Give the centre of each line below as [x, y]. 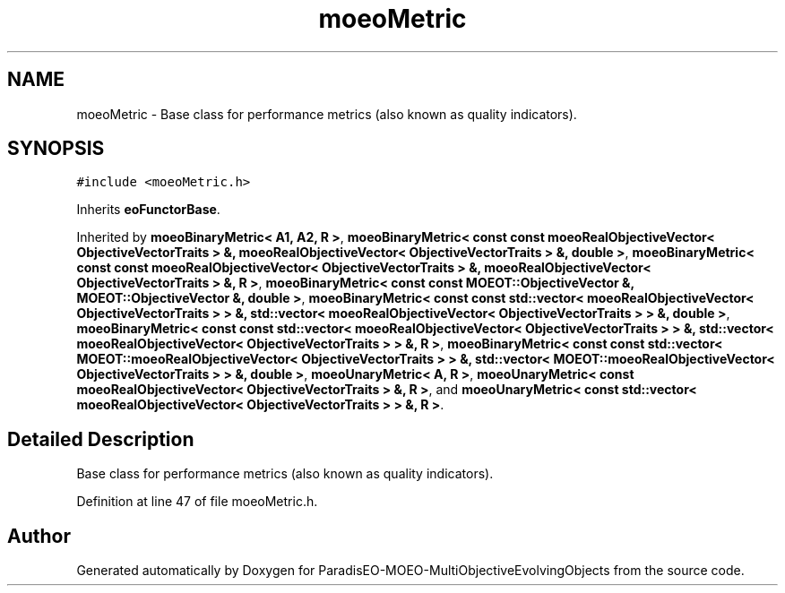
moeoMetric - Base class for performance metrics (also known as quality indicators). [327, 114]
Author [39, 536]
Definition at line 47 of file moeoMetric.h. [197, 502]
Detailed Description [101, 439]
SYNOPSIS [56, 149]
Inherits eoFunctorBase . [148, 210]
